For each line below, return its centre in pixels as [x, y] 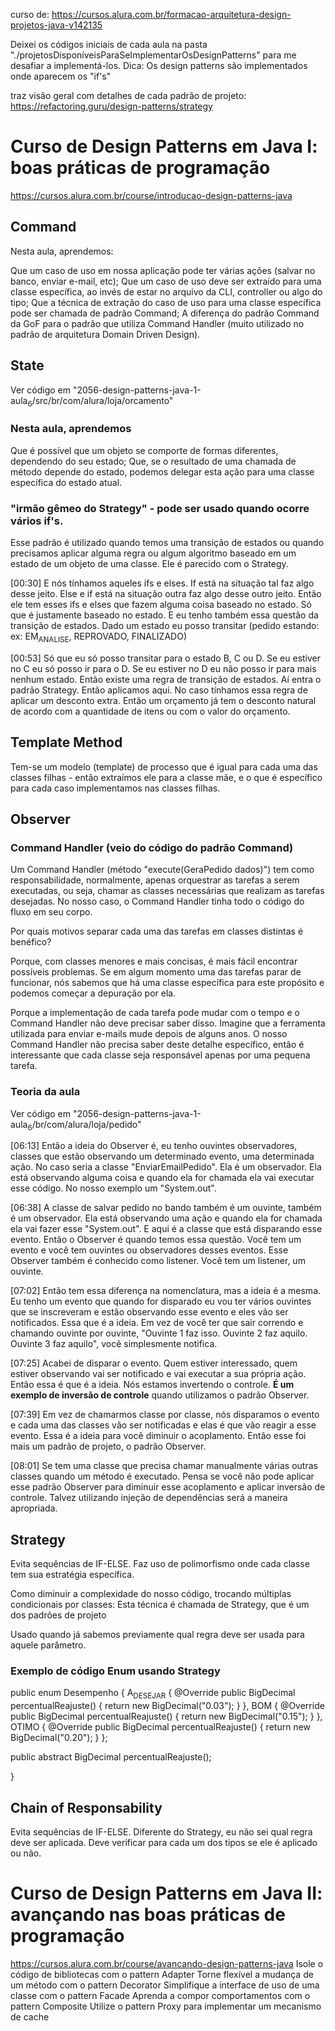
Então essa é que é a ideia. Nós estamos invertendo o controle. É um [152, 1385]
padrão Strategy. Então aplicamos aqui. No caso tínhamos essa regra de [159, 690]
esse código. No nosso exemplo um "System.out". [113, 1188]
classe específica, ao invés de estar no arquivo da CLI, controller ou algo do [166, 291]
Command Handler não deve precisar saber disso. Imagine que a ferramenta [168, 1023]
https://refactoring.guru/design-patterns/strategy [111, 106]
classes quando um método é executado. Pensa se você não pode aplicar [162, 1476]
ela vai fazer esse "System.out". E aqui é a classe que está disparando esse [166, 1229]
